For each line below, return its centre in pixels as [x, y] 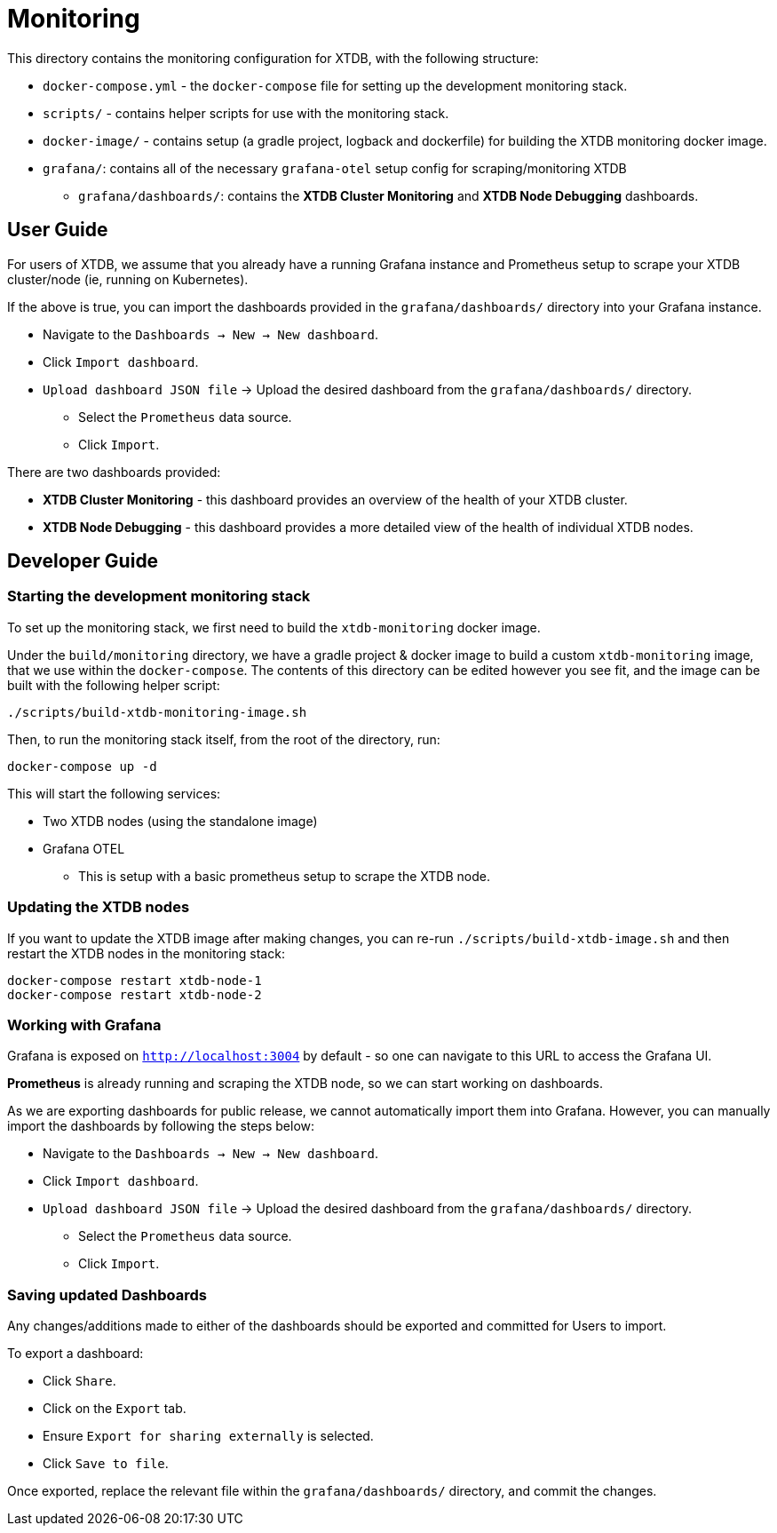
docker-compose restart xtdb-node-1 [135, 980]
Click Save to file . [106, 1464]
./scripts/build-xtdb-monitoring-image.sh [157, 712]
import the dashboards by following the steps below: [161, 1126]
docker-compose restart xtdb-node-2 [135, 994]
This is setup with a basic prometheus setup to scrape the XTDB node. [284, 876]
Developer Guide [83, 561]
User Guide [58, 230]
